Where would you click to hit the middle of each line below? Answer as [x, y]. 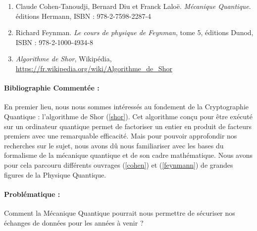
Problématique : [32, 194]
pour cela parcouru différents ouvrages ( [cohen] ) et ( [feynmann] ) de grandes [119, 164]
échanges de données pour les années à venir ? [74, 222]
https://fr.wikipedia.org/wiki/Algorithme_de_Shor [94, 68]
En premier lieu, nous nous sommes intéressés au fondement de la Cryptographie [127, 107]
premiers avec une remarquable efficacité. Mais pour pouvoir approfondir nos [121, 136]
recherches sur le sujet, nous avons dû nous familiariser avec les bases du [114, 145]
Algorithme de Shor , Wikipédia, [64, 59]
